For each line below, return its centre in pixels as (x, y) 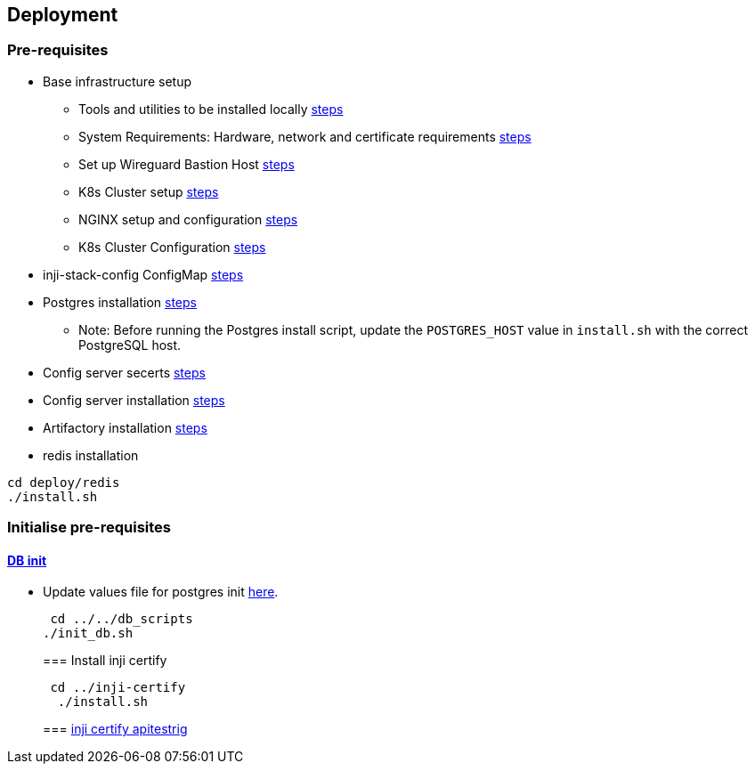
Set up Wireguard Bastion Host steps (187, 164)
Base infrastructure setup (117, 81)
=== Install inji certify (105, 661)
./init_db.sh (88, 633)
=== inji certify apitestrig (115, 729)
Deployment (63, 15)
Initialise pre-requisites (89, 528)
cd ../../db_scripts (122, 619)
